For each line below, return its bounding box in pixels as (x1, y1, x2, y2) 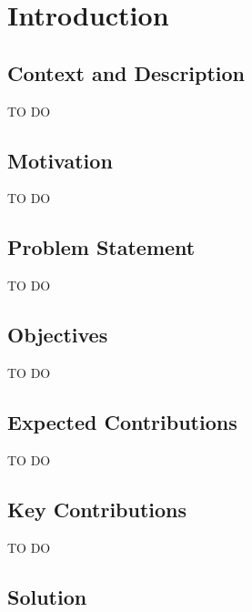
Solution (7, 582, 87, 610)
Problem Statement (7, 233, 196, 261)
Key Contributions (7, 495, 187, 523)
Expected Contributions (7, 407, 237, 435)
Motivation (7, 146, 113, 174)
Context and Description (7, 58, 246, 87)
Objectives (7, 321, 108, 349)
